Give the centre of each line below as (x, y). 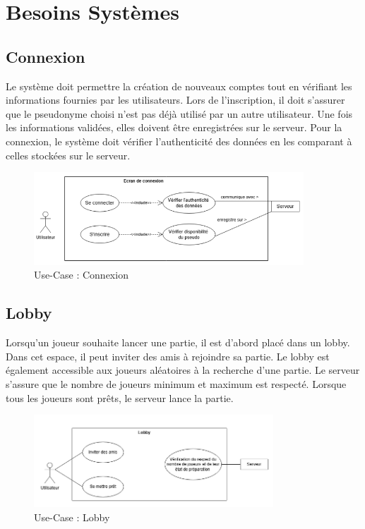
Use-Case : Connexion (81, 275)
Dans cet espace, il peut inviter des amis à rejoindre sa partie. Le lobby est (168, 356)
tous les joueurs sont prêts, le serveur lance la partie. (120, 397)
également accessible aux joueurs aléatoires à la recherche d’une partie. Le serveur (183, 370)
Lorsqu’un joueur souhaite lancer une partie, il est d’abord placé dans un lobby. (178, 342)
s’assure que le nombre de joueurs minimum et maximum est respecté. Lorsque (176, 384)
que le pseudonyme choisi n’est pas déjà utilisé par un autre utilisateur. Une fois (179, 113)
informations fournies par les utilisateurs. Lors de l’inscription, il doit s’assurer (175, 100)
